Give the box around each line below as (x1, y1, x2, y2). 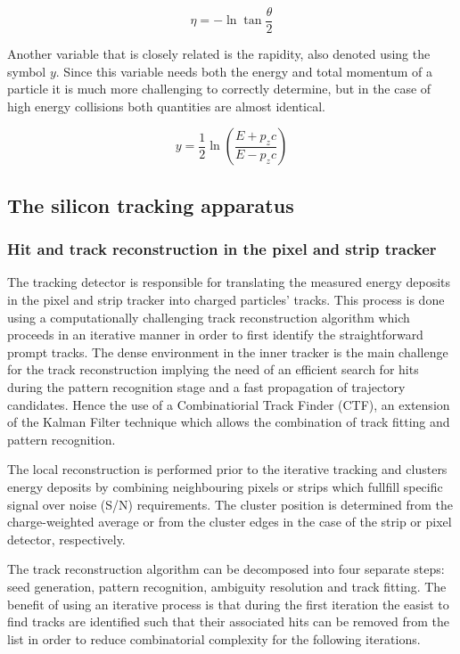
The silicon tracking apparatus (7, 191, 294, 218)
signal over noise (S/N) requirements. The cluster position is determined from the (7, 495, 454, 513)
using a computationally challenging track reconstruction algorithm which (7, 307, 410, 326)
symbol (7, 61, 46, 80)
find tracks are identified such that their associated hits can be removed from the (7, 612, 450, 631)
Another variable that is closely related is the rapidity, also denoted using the (7, 45, 431, 63)
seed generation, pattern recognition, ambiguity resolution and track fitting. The (7, 576, 447, 595)
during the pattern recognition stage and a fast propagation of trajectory (7, 378, 406, 396)
